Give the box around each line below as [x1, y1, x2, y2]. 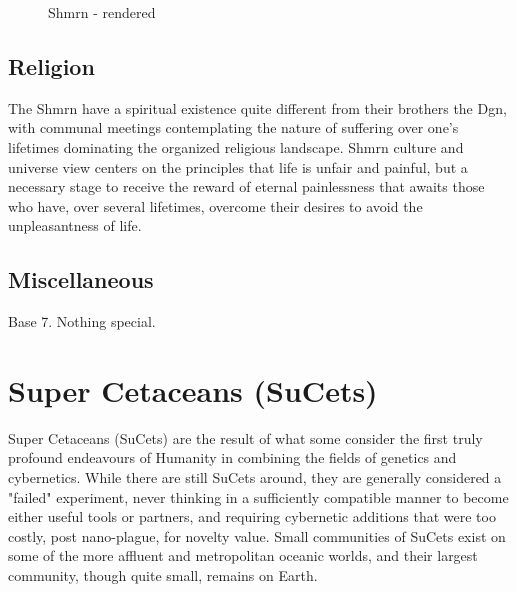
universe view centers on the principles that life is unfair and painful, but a [8, 156, 468, 177]
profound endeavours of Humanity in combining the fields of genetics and [8, 447, 457, 468]
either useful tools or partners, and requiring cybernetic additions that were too [8, 506, 496, 527]
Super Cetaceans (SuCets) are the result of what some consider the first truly [8, 427, 483, 448]
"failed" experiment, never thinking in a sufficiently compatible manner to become [8, 486, 509, 507]
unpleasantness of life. [8, 215, 142, 236]
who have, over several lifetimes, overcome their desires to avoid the [8, 195, 423, 216]
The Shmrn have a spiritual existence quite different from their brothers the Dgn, [8, 97, 507, 118]
